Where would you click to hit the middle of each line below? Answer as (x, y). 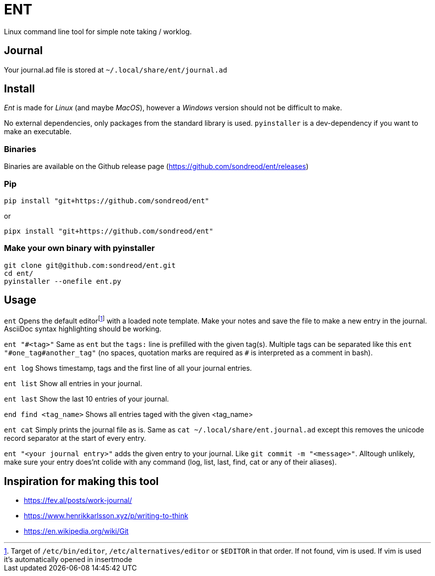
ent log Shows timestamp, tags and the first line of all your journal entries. (128, 368)
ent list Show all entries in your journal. (73, 384)
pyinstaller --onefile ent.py (63, 281)
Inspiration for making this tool (81, 481)
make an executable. (38, 132)
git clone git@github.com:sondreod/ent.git (90, 265)
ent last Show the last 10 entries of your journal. (87, 399)
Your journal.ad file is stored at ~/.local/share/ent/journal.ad (116, 70)
